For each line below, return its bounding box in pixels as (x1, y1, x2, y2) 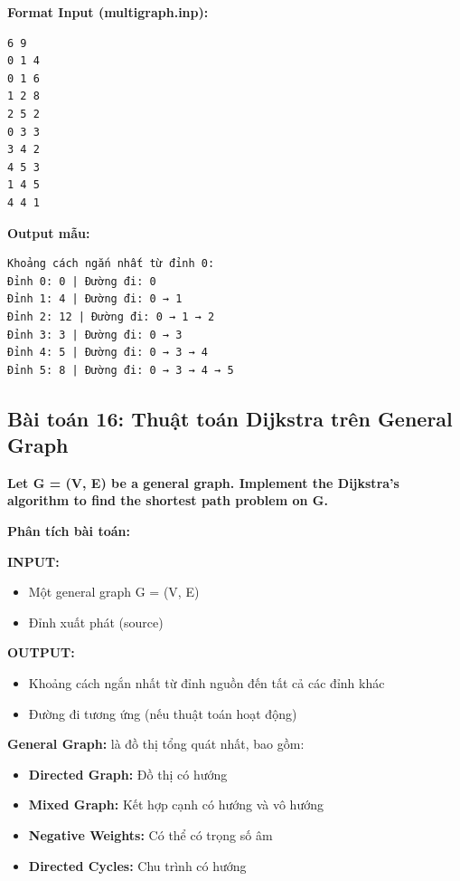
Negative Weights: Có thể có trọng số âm (28, 826, 273, 844)
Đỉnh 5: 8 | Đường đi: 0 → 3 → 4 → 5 (7, 363, 234, 377)
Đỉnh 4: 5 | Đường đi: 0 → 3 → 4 (7, 346, 208, 359)
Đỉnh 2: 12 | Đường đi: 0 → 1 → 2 (7, 310, 215, 323)
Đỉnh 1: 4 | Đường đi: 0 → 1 (7, 292, 183, 306)
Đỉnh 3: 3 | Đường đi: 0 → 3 (7, 328, 183, 341)
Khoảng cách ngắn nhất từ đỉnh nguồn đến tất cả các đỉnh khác (28, 674, 385, 693)
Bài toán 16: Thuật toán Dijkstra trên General (7, 404, 453, 432)
